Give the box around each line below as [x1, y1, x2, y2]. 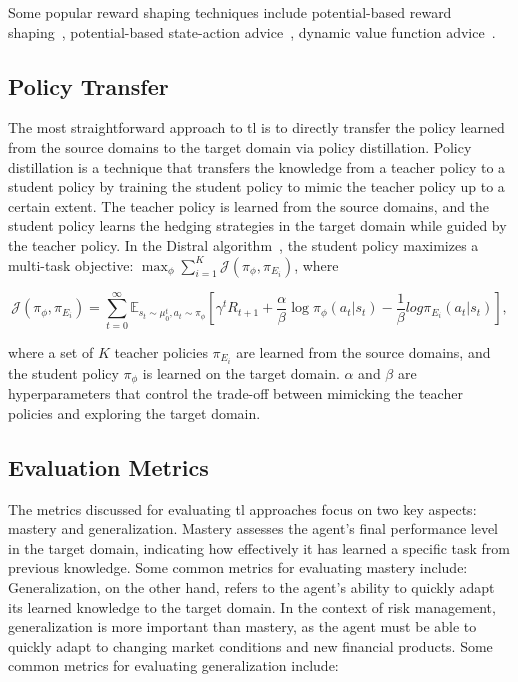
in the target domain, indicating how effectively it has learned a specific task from [8, 537, 510, 558]
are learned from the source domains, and [236, 341, 491, 362]
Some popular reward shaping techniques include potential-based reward [8, 2, 452, 22]
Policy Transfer [8, 70, 169, 101]
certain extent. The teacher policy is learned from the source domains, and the [8, 195, 490, 216]
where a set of [8, 341, 94, 362]
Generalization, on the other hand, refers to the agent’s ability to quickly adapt [8, 576, 495, 597]
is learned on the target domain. [142, 362, 340, 383]
